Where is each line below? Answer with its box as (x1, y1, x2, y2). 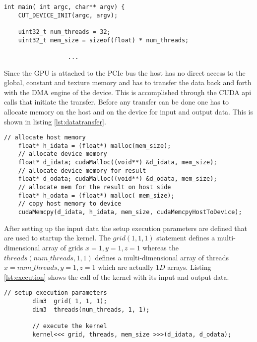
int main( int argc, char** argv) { (4, 3, 125, 10)
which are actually (98, 262, 154, 272)
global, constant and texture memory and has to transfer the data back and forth (4, 77, 252, 88)
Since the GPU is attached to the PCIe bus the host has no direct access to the (4, 67, 246, 78)
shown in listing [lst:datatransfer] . (4, 116, 106, 126)
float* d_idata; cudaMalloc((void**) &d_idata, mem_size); (18, 159, 217, 166)
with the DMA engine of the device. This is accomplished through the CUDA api (4, 87, 252, 97)
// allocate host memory (4, 134, 86, 141)
